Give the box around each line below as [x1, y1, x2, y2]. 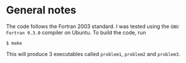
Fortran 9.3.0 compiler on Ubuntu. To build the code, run [6, 29, 146, 36]
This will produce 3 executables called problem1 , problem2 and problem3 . [6, 50, 181, 57]
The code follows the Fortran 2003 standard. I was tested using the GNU [6, 23, 179, 30]
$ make [6, 40, 22, 46]
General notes [6, 3, 77, 17]
